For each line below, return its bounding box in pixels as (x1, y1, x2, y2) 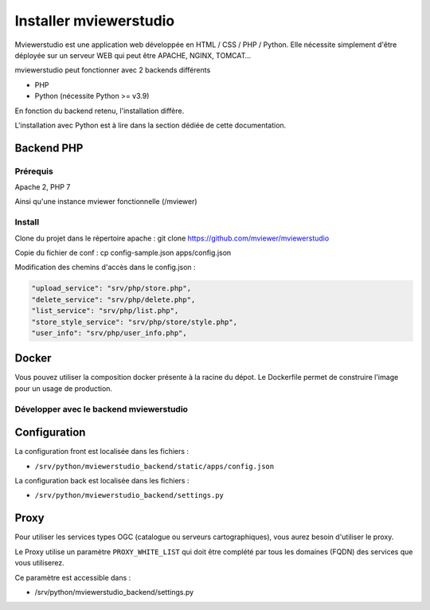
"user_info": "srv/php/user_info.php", (31, 328, 187, 338)
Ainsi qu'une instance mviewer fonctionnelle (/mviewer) (14, 197, 198, 206)
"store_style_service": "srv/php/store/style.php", (31, 317, 238, 327)
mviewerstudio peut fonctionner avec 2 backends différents (14, 65, 211, 75)
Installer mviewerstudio (14, 12, 175, 29)
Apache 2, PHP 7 (14, 182, 71, 192)
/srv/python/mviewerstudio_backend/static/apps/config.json (34, 462, 275, 471)
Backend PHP (14, 141, 84, 154)
